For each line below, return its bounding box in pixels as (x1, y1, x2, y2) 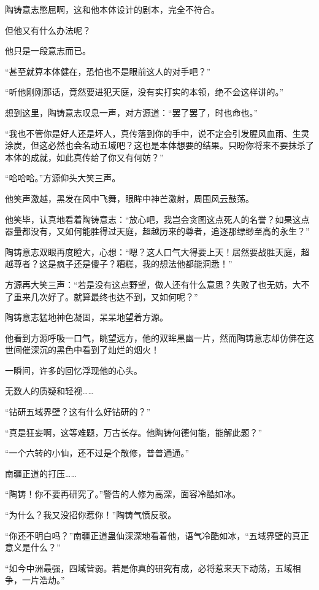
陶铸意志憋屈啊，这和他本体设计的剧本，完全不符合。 (5, 3, 220, 15)
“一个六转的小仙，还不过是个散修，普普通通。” (5, 446, 190, 459)
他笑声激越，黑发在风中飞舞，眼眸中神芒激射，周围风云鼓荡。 (5, 192, 254, 204)
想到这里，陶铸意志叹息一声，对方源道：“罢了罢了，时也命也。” (5, 106, 258, 118)
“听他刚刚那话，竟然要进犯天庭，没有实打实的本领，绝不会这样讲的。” (5, 85, 284, 98)
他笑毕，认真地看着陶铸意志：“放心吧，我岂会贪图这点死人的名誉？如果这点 (5, 212, 310, 225)
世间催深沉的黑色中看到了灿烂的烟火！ (5, 343, 159, 356)
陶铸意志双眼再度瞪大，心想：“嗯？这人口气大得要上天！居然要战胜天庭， (5, 245, 301, 258)
